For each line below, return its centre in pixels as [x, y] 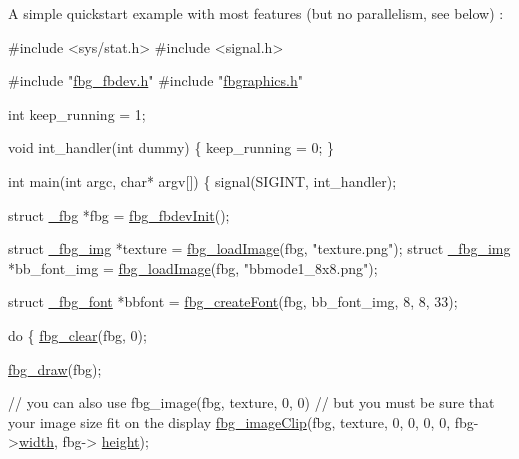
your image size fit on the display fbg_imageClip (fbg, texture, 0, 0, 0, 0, [229, 421]
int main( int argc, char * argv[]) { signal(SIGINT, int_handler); [202, 180]
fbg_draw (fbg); [55, 368]
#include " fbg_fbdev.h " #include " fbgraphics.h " [155, 80]
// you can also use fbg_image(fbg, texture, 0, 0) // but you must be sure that [251, 402]
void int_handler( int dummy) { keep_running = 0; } [171, 147]
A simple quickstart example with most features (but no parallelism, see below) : [256, 13]
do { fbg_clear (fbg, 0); [77, 334]
